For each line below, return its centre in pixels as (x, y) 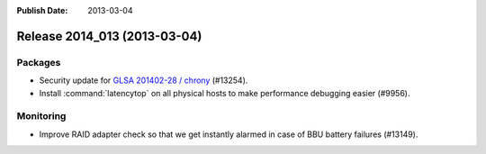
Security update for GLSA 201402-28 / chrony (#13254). (144, 80)
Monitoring (41, 116)
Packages (39, 62)
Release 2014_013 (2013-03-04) (109, 36)
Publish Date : (42, 10)
